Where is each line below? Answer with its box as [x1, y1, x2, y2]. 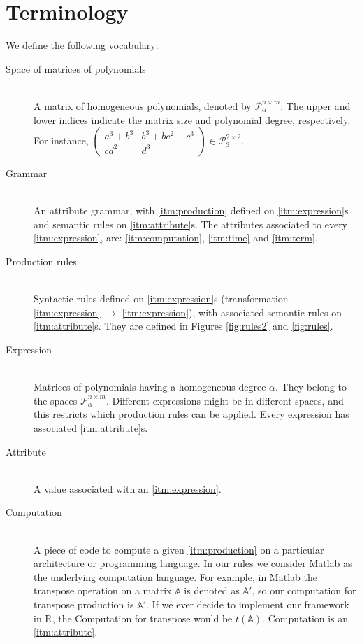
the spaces [34, 393, 78, 407]
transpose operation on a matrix [34, 583, 172, 598]
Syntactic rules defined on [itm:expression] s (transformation [34, 291, 289, 306]
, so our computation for [252, 583, 356, 598]
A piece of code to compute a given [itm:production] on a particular [34, 542, 324, 556]
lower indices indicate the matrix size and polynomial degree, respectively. [34, 112, 351, 127]
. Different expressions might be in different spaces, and [106, 393, 344, 407]
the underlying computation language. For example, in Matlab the [34, 569, 317, 584]
